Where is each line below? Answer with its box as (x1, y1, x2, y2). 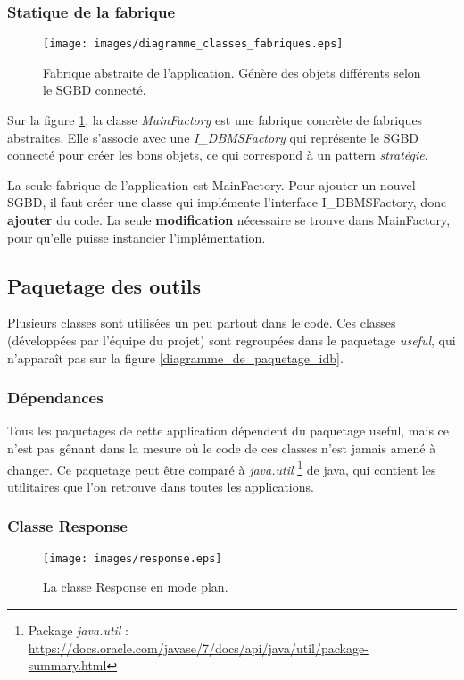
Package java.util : (28, 620, 129, 639)
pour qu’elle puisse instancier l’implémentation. (7, 228, 266, 246)
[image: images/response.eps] (43, 551, 222, 565)
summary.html (28, 656, 107, 675)
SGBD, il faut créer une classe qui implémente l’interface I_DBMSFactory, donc (7, 193, 447, 211)
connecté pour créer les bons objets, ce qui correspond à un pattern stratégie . (7, 145, 428, 164)
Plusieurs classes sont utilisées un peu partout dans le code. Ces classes (7, 313, 396, 332)
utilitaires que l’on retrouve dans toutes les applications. (7, 477, 314, 495)
